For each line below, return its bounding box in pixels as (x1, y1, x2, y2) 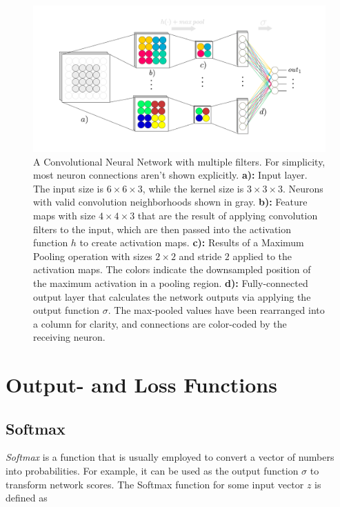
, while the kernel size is (142, 181, 244, 195)
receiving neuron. (33, 330, 106, 344)
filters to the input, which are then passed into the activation (33, 221, 292, 236)
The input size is (33, 181, 104, 195)
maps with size (33, 208, 96, 222)
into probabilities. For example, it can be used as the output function (6, 464, 299, 478)
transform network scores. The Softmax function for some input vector (6, 477, 304, 491)
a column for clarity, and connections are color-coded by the (33, 316, 287, 330)
